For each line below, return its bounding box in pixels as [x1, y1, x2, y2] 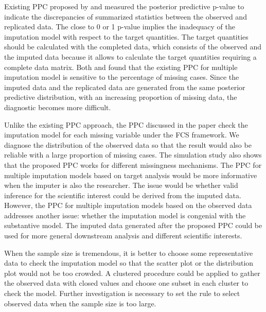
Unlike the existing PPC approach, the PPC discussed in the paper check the [4, 119, 248, 130]
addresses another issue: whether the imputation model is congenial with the [4, 210, 246, 220]
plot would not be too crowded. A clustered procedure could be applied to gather [4, 267, 260, 278]
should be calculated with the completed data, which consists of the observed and [4, 41, 262, 52]
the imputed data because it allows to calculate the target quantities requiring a [4, 51, 257, 62]
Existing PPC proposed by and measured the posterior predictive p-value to [4, 1, 244, 11]
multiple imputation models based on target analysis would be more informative [4, 169, 257, 180]
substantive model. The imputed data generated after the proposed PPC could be [4, 220, 262, 231]
